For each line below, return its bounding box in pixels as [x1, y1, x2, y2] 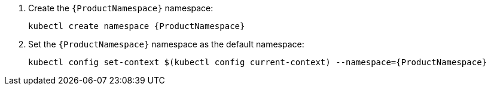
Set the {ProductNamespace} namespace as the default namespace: [28, 39, 304, 49]
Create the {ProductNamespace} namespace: [28, 3, 214, 13]
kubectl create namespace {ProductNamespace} [28, 21, 245, 31]
